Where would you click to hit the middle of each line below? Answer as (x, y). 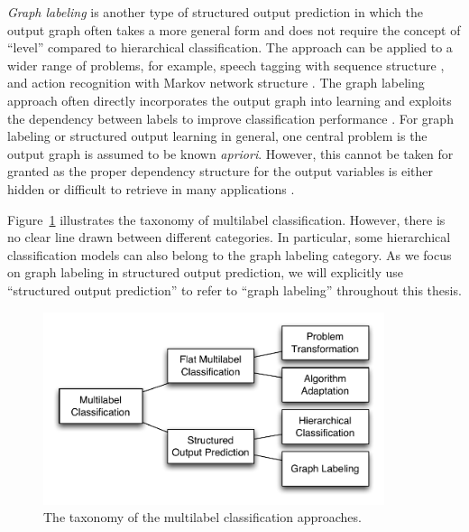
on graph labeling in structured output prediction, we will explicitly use (206, 272)
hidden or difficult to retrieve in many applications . (151, 188)
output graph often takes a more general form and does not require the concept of (234, 29)
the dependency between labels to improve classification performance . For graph (230, 118)
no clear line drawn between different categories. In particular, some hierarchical (229, 237)
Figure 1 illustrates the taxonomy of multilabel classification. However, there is (226, 219)
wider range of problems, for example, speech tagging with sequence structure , (226, 65)
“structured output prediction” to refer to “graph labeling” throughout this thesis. (234, 289)
